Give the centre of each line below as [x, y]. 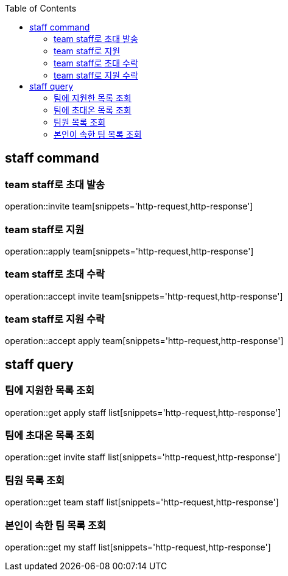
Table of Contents [41, 8]
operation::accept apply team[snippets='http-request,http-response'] [144, 341]
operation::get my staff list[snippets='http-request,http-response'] [138, 547]
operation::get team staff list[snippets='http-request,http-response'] [142, 502]
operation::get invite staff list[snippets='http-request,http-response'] [143, 457]
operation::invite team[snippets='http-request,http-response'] [129, 206]
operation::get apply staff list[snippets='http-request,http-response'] [143, 412]
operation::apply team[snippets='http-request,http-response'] [129, 251]
